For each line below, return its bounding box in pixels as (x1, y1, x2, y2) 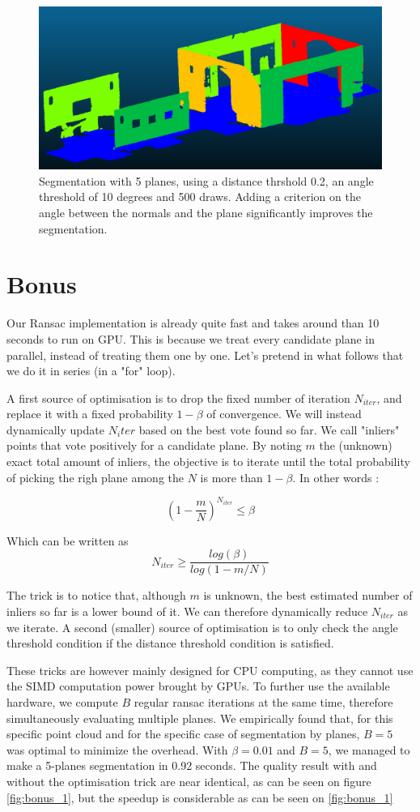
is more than (200, 468, 263, 485)
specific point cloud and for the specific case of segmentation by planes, (6, 725, 360, 742)
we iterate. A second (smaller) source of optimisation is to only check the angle (6, 618, 398, 635)
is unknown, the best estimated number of (203, 587, 413, 604)
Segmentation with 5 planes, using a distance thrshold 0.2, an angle (39, 172, 374, 189)
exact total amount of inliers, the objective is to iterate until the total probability (6, 453, 410, 470)
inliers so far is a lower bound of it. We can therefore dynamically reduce (6, 603, 368, 620)
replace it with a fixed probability (6, 405, 173, 422)
